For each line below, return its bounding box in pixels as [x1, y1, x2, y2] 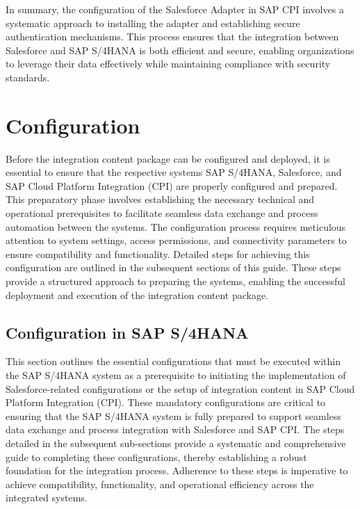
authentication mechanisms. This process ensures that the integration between [6, 29, 339, 44]
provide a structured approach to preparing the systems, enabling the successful [6, 274, 345, 289]
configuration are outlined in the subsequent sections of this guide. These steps [6, 260, 341, 275]
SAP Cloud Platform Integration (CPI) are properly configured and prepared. [6, 178, 338, 193]
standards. [6, 70, 50, 84]
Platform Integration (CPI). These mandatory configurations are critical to [6, 395, 326, 410]
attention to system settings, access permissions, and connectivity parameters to [6, 233, 347, 248]
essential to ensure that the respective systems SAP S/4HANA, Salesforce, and [6, 165, 342, 179]
